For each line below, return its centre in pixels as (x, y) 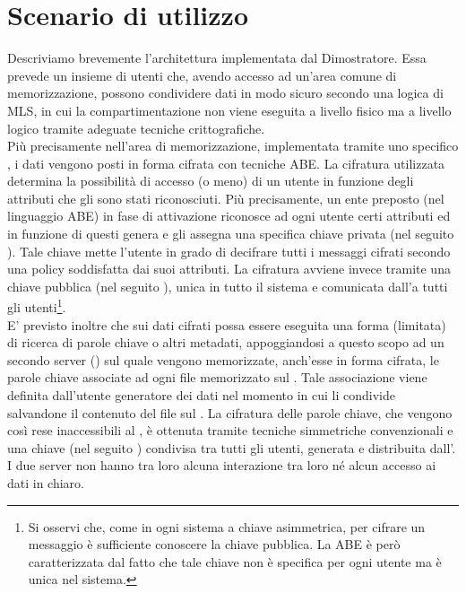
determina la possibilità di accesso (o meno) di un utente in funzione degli (211, 181)
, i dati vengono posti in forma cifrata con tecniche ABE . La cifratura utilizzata (226, 163)
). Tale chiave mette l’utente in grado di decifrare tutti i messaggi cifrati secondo (229, 251)
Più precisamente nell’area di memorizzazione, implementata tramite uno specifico (233, 146)
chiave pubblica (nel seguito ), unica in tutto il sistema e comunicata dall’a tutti (228, 286)
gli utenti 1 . (37, 306)
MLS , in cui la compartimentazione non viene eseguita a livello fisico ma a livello (229, 110)
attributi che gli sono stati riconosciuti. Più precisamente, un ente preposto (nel (226, 198)
